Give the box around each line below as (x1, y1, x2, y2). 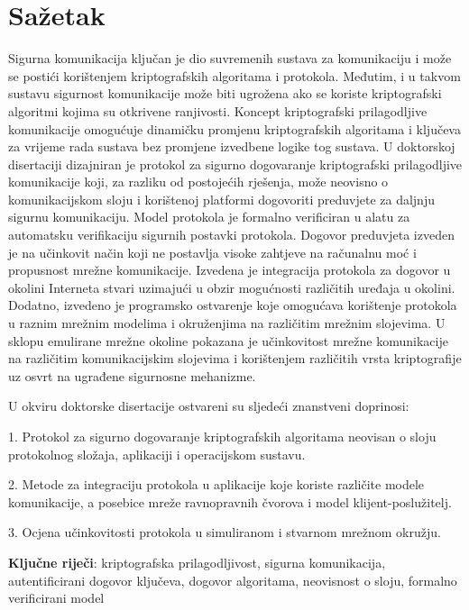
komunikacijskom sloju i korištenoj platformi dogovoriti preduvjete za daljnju (8, 189, 435, 208)
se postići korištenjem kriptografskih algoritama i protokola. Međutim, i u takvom (8, 66, 461, 85)
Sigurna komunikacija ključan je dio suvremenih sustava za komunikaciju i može (8, 49, 452, 68)
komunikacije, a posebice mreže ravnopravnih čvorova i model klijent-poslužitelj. (8, 492, 452, 511)
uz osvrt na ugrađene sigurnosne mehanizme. (8, 366, 256, 385)
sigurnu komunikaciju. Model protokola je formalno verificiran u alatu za (8, 207, 410, 226)
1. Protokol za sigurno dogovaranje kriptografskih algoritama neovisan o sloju (8, 427, 437, 445)
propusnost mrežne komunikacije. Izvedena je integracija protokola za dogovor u (8, 260, 451, 279)
